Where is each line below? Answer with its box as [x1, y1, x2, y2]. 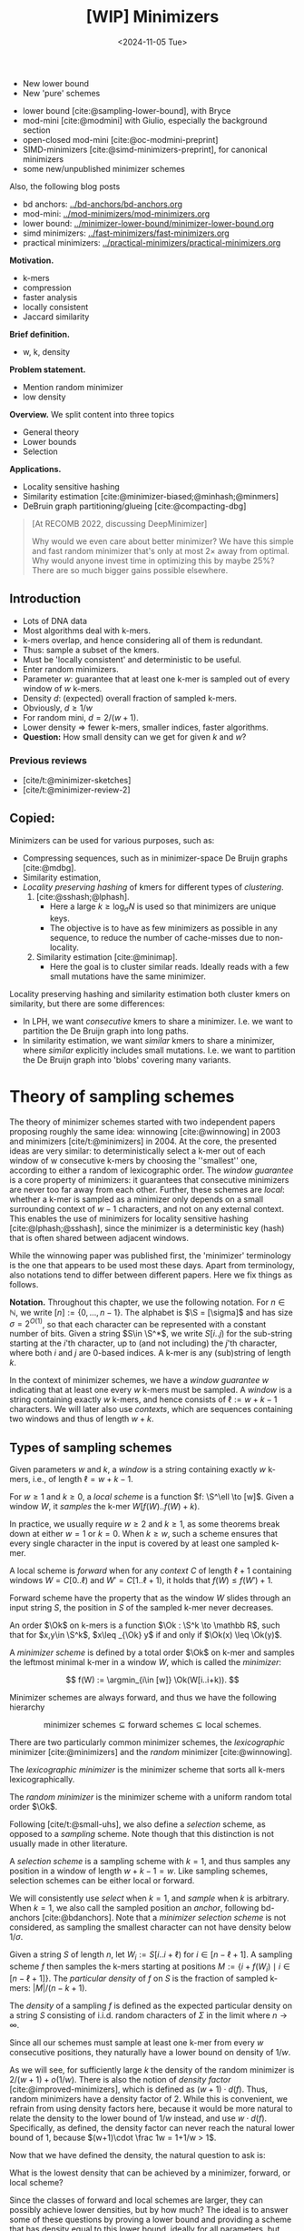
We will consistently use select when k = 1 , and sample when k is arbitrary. [9, 1893, 289, 1903]
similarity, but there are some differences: [9, 998, 165, 1009]
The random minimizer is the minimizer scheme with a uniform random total [9, 1792, 292, 1802]
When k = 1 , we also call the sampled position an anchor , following [9, 1903, 260, 1913]
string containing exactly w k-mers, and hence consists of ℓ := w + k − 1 [9, 1394, 278, 1405]
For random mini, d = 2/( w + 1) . [22, 712, 139, 722]
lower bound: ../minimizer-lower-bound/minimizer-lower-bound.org [22, 217, 275, 228]
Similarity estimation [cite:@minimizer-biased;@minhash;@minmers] [22, 490, 279, 501]
